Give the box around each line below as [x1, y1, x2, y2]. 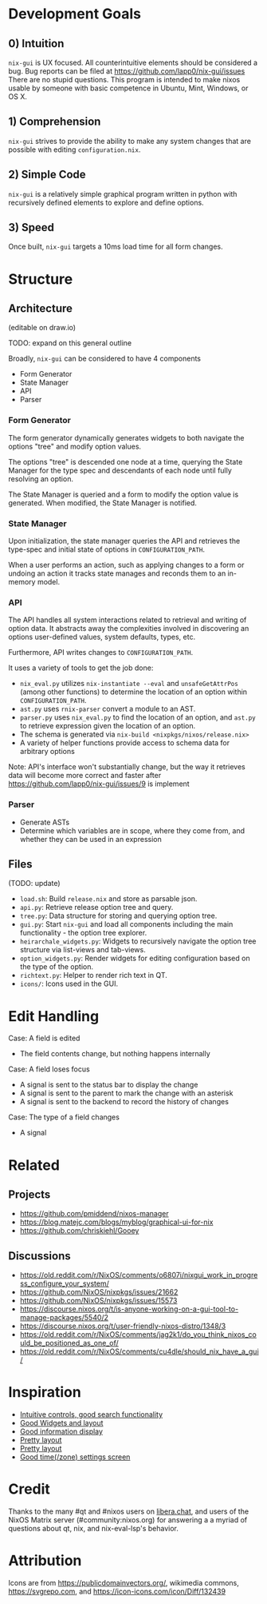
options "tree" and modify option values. [8, 441, 142, 451]
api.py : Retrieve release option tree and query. [19, 903, 174, 912]
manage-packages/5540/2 [19, 1313, 109, 1323]
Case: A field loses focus [8, 1064, 90, 1074]
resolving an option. [8, 473, 74, 484]
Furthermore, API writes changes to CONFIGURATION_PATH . [8, 648, 194, 657]
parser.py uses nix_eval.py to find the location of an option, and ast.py [19, 712, 257, 722]
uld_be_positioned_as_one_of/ [19, 1339, 120, 1348]
